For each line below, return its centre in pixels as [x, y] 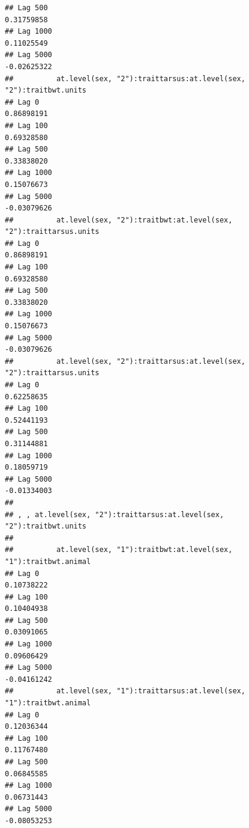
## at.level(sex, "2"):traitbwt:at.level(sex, [119, 220]
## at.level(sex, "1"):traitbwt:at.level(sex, [119, 550]
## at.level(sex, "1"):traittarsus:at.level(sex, [125, 691]
